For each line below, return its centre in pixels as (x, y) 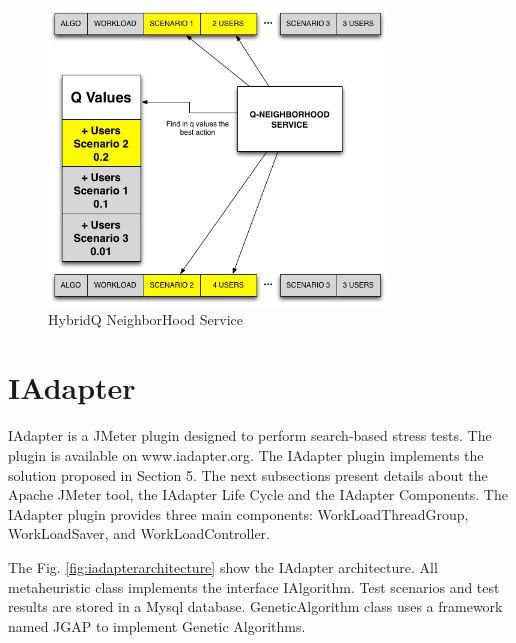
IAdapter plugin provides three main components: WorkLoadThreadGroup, (238, 513)
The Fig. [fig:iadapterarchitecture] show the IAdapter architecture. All (223, 566)
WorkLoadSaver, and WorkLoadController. (139, 533)
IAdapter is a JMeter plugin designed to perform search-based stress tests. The (250, 435)
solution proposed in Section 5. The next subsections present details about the (248, 474)
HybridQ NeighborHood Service (145, 318)
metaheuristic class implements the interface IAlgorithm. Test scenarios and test (254, 586)
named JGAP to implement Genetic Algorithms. (157, 625)
